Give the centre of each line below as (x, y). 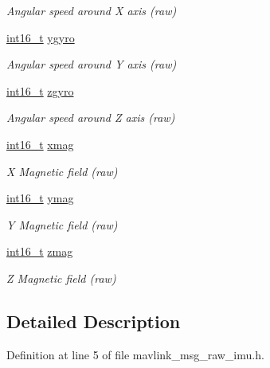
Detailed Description (94, 321)
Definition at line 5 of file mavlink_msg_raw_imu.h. (135, 354)
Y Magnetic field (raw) (62, 224)
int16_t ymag (40, 198)
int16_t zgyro (40, 90)
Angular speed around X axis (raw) (92, 10)
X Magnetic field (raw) (62, 171)
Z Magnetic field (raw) (61, 278)
